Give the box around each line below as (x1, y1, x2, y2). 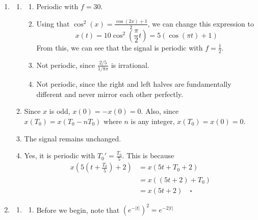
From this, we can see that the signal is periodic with (36, 42, 203, 53)
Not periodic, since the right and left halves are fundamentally (36, 79, 231, 89)
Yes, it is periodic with (24, 150, 95, 161)
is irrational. (111, 59, 149, 70)
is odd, (49, 106, 70, 116)
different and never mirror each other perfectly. (36, 88, 184, 99)
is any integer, (131, 115, 175, 126)
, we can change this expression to (147, 18, 254, 29)
